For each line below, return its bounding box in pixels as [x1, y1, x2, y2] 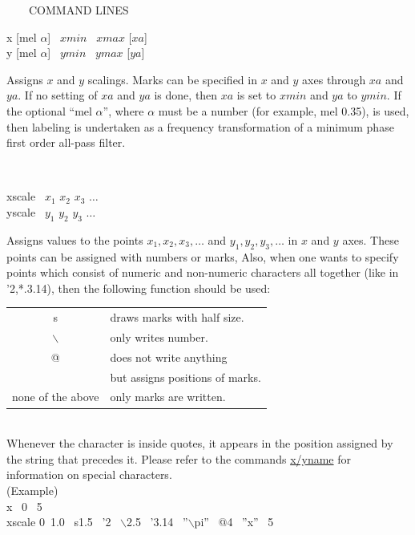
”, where [103, 102, 144, 119]
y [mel [6, 44, 37, 61]
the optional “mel [6, 102, 92, 119]
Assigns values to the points [6, 231, 143, 248]
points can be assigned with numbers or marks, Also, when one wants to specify [6, 248, 399, 265]
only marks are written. [110, 388, 226, 405]
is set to [236, 87, 276, 103]
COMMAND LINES [28, 2, 129, 18]
